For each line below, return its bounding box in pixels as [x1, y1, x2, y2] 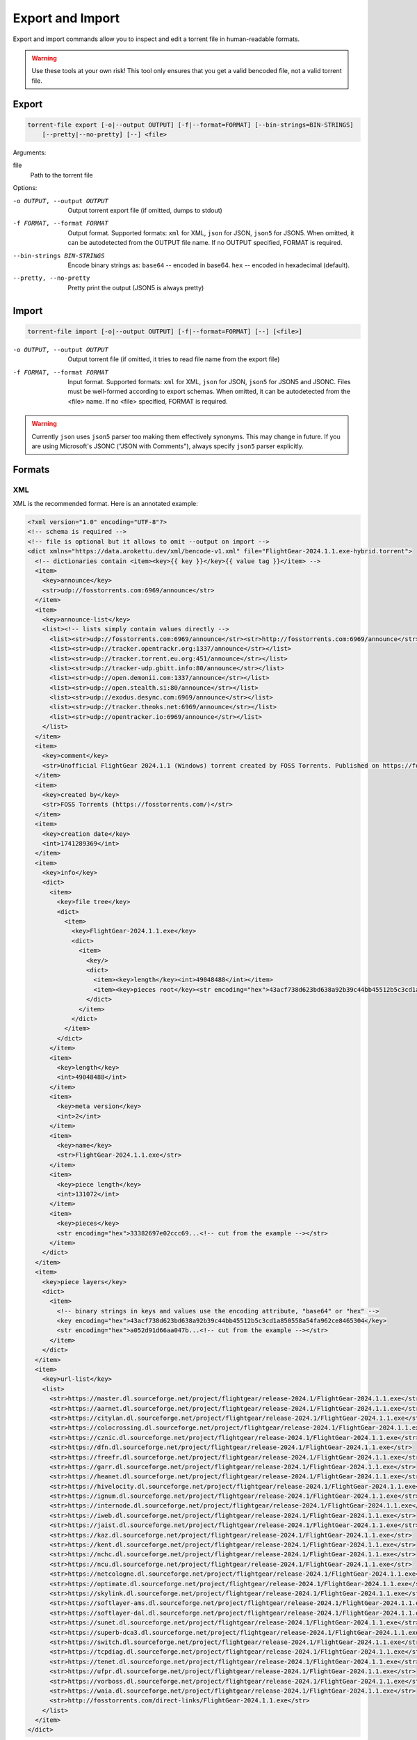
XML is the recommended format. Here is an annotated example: [13, 500, 198, 508]
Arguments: [13, 148, 47, 157]
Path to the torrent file [30, 171, 93, 179]
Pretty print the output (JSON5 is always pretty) [67, 283, 204, 292]
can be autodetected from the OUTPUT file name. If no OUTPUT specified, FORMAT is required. [67, 239, 343, 247]
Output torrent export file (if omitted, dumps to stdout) [67, 206, 222, 215]
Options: [13, 184, 38, 192]
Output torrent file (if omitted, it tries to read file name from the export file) [67, 355, 280, 363]
